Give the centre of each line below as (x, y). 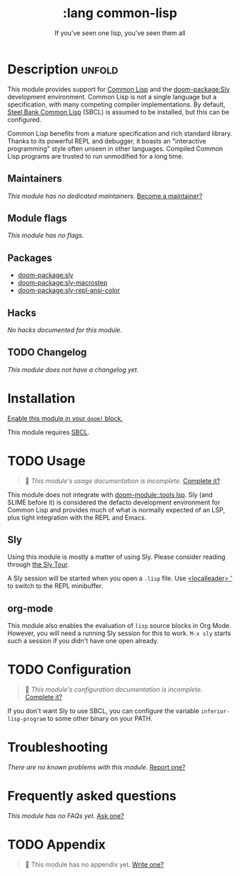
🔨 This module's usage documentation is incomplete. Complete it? (122, 481)
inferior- (215, 712)
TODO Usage (46, 461)
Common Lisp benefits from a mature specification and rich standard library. (120, 133)
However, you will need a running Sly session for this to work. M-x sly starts (119, 633)
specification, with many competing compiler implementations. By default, (116, 104)
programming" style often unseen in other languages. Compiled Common (115, 149)
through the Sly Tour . (38, 564)
